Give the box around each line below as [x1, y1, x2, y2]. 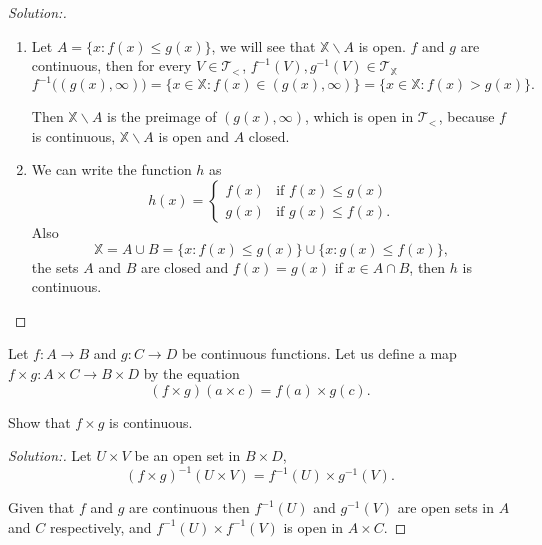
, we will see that [211, 35, 316, 56]
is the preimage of [107, 106, 217, 127]
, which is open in [304, 106, 414, 127]
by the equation [143, 363, 240, 384]
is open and [158, 125, 229, 146]
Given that [8, 497, 75, 518]
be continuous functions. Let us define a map [181, 343, 457, 364]
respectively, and [49, 516, 152, 537]
